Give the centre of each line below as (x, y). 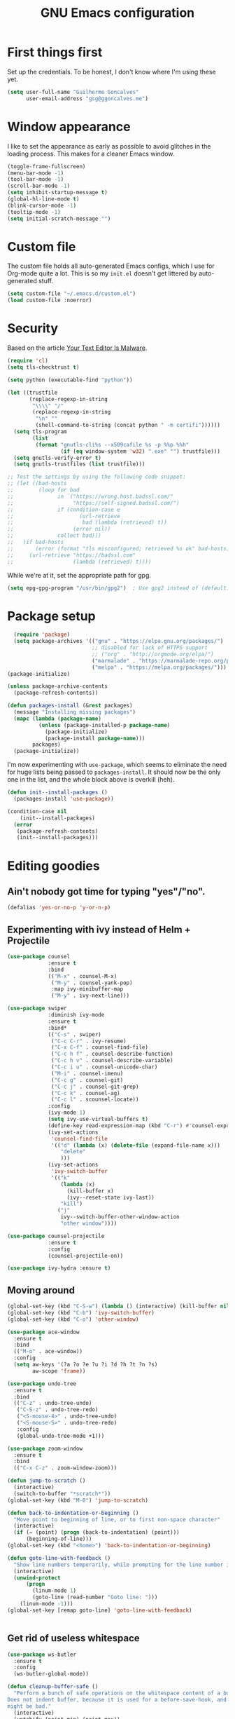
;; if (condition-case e (64, 510)
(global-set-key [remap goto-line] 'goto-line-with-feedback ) (100, 1610)
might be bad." (29, 1706)
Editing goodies (54, 865)
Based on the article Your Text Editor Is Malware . (77, 348)
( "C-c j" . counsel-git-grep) (95, 1087)
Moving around (41, 1290)
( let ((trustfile (33, 393)
